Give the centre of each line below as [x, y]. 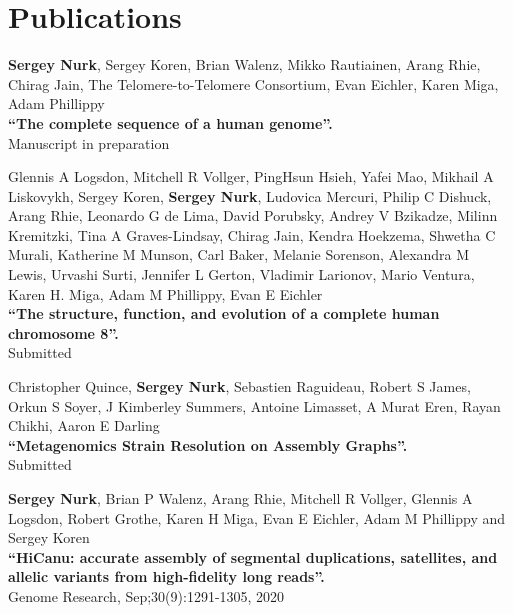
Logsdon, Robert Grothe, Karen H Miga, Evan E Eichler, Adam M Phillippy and [257, 517]
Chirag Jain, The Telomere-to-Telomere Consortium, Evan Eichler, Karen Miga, [253, 83]
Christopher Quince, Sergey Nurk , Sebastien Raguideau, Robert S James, [239, 386]
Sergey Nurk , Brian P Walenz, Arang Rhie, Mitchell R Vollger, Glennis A [240, 498]
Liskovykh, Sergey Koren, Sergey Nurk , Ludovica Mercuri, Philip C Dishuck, [250, 195]
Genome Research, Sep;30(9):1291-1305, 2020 [146, 595]
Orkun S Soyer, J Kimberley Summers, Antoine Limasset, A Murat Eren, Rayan [254, 405]
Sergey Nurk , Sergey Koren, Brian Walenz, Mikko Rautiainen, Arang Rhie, [244, 64]
